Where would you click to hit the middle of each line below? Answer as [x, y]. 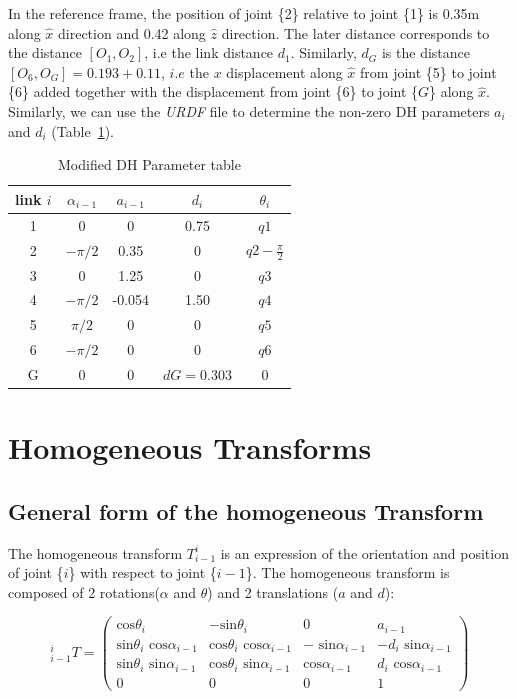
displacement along [284, 71]
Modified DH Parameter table [149, 164]
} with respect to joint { [142, 572]
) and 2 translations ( [273, 591]
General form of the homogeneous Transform [246, 510]
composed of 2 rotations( [84, 591]
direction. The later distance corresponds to [355, 32]
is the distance [426, 52]
